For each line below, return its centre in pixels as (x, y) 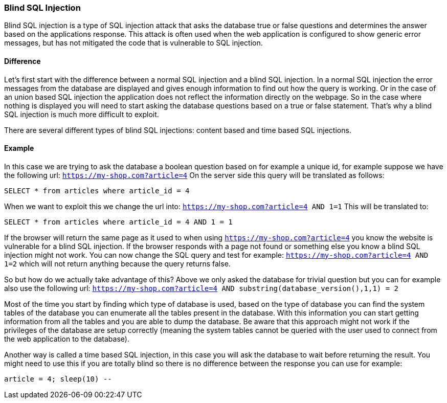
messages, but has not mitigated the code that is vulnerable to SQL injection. (133, 43)
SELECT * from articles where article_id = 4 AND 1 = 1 (118, 222)
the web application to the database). (67, 339)
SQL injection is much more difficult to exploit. (82, 114)
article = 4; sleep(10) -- (58, 379)
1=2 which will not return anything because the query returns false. (117, 263)
